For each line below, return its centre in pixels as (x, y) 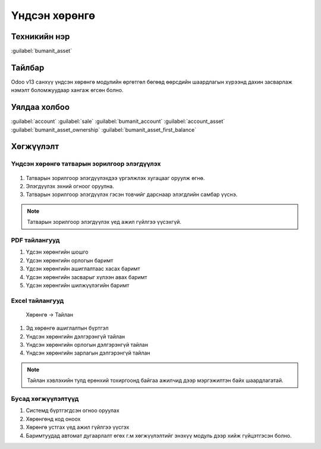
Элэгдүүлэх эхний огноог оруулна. (70, 186)
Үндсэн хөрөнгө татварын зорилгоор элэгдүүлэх (86, 164)
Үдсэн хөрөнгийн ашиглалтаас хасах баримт (83, 269)
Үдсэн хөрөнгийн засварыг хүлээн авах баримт (87, 277)
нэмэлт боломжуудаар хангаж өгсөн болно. (67, 90)
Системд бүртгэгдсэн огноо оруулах (73, 410)
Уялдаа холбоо (40, 107)
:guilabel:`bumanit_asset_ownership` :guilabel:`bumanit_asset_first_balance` (104, 129)
